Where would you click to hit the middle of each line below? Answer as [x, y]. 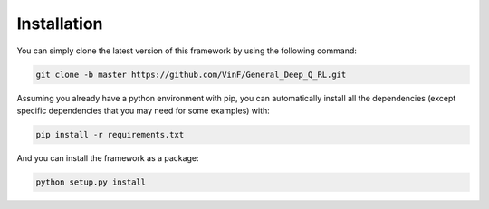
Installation [60, 24]
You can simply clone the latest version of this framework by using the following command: [187, 51]
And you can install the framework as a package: [108, 157]
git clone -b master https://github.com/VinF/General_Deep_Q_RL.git [191, 74]
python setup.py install [91, 182]
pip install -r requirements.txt [110, 134]
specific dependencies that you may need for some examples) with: [144, 110]
